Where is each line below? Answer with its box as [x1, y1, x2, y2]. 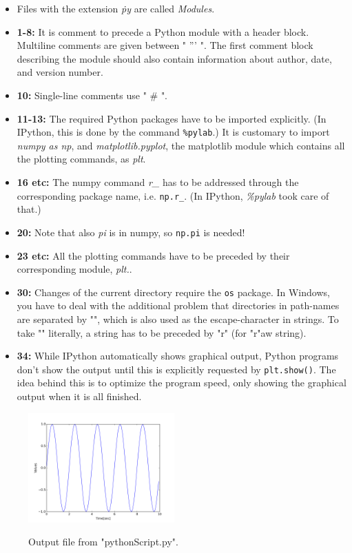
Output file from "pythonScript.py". [28, 534, 178, 549]
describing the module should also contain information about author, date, [17, 51, 332, 65]
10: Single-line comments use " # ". [17, 87, 168, 102]
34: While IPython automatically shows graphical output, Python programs [17, 348, 339, 363]
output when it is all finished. [17, 388, 142, 403]
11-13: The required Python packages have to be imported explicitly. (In [17, 111, 327, 125]
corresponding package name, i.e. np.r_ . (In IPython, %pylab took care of [17, 188, 329, 202]
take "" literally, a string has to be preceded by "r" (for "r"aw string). [17, 325, 307, 340]
